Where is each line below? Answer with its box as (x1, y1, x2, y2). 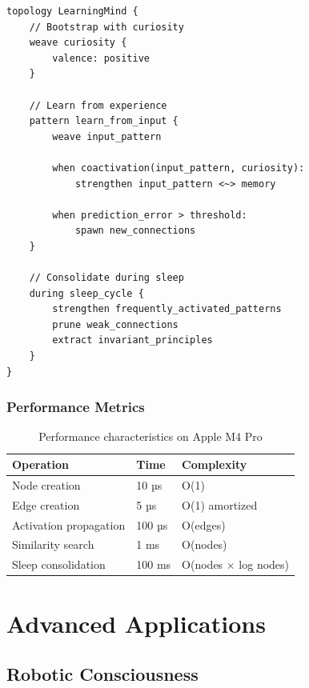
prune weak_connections (52, 318, 179, 330)
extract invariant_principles (52, 334, 213, 346)
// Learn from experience (29, 99, 167, 111)
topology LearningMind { (6, 6, 138, 17)
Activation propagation (12, 516, 126, 533)
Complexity (182, 456, 247, 473)
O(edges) (182, 516, 226, 533)
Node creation (12, 476, 81, 493)
